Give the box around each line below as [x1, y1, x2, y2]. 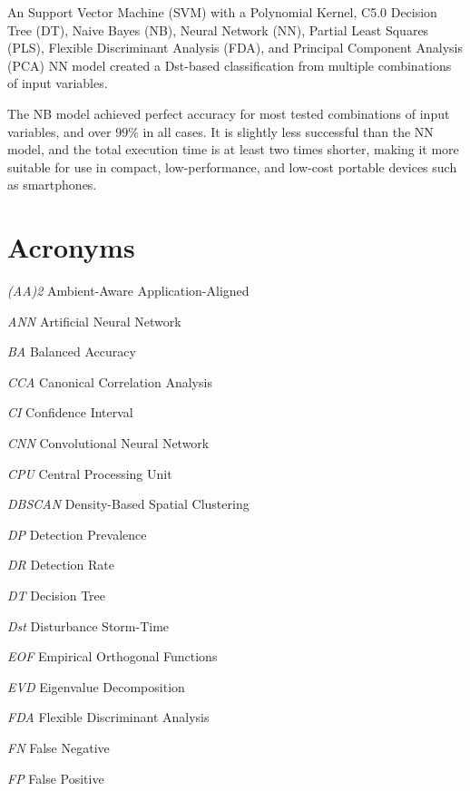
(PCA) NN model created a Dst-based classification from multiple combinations [7, 55, 452, 74]
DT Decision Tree [7, 586, 106, 604]
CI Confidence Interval [7, 403, 133, 422]
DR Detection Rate [7, 555, 114, 574]
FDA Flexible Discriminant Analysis [7, 708, 210, 727]
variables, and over [7, 122, 112, 141]
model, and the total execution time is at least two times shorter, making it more [7, 140, 459, 159]
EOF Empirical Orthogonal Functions [7, 647, 218, 666]
